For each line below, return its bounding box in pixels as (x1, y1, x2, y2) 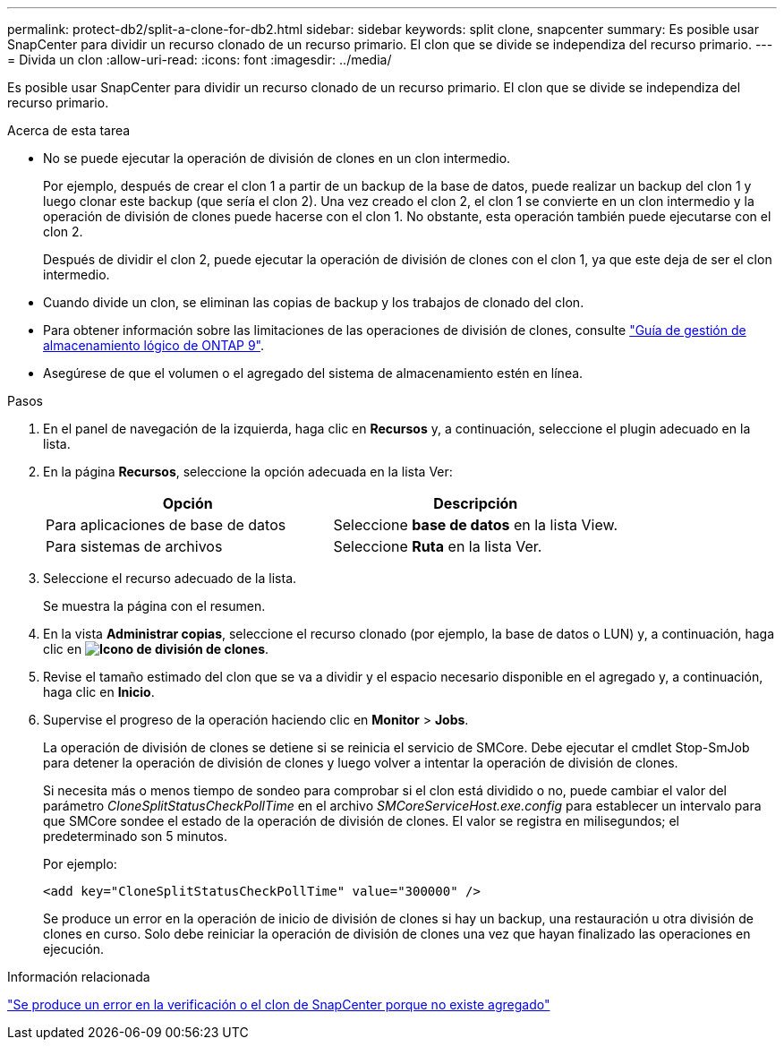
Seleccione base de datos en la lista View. (333, 516, 618, 534)
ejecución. (43, 941, 105, 957)
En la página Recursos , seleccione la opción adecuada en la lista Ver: (43, 464, 453, 479)
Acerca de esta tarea (7, 123, 131, 138)
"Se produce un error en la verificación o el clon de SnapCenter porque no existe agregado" (7, 997, 550, 1012)
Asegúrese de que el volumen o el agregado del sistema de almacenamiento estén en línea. (43, 365, 584, 381)
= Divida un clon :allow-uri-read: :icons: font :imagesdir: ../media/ (7, 52, 392, 67)
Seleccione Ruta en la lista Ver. (333, 537, 542, 555)
